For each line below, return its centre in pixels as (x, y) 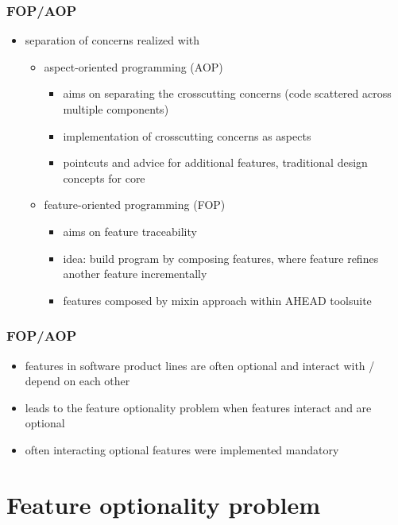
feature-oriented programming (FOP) (135, 205)
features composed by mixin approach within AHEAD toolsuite (217, 300)
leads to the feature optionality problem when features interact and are (198, 407)
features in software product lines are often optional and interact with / (200, 365)
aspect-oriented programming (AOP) (133, 66)
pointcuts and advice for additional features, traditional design (215, 162)
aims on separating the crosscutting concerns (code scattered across (227, 93)
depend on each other (77, 381)
